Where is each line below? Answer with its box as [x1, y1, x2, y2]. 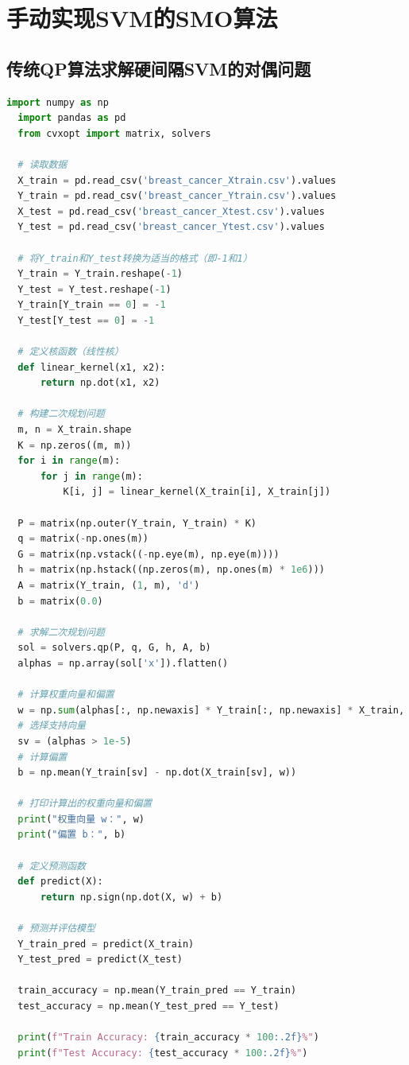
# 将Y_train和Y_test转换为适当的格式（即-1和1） [17, 252, 253, 264]
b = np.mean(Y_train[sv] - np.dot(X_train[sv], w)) [17, 767, 297, 779]
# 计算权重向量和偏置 [17, 689, 114, 701]
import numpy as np [6, 96, 109, 108]
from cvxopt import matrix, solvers [17, 127, 211, 139]
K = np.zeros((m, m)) [17, 439, 132, 451]
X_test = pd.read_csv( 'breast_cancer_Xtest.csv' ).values [17, 205, 325, 217]
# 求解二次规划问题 [17, 626, 105, 638]
